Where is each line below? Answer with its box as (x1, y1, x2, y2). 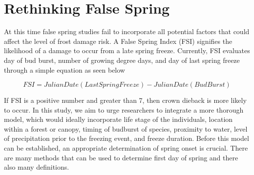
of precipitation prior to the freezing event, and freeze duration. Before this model (4, 133, 249, 143)
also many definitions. (4, 162, 69, 172)
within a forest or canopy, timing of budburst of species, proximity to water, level (4, 123, 248, 134)
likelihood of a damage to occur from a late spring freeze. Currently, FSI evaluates (4, 45, 250, 56)
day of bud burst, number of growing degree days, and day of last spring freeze (4, 55, 240, 65)
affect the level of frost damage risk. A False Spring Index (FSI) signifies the (4, 36, 233, 46)
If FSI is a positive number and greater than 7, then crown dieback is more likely (4, 95, 247, 105)
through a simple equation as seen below (4, 64, 125, 75)
